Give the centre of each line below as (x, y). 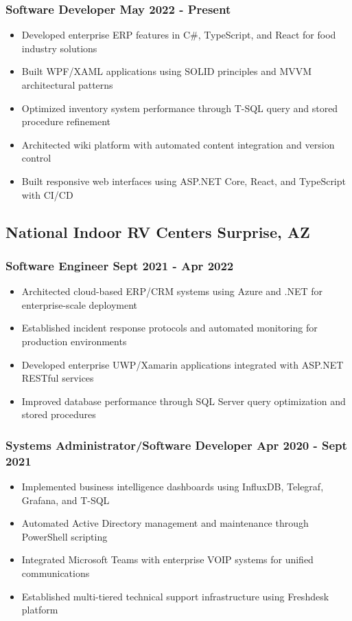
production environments (74, 341)
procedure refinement (66, 121)
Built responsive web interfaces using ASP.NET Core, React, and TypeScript (184, 181)
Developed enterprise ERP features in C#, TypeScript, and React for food (179, 35)
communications (56, 573)
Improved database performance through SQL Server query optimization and (184, 401)
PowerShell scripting (64, 536)
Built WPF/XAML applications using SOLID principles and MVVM (167, 71)
